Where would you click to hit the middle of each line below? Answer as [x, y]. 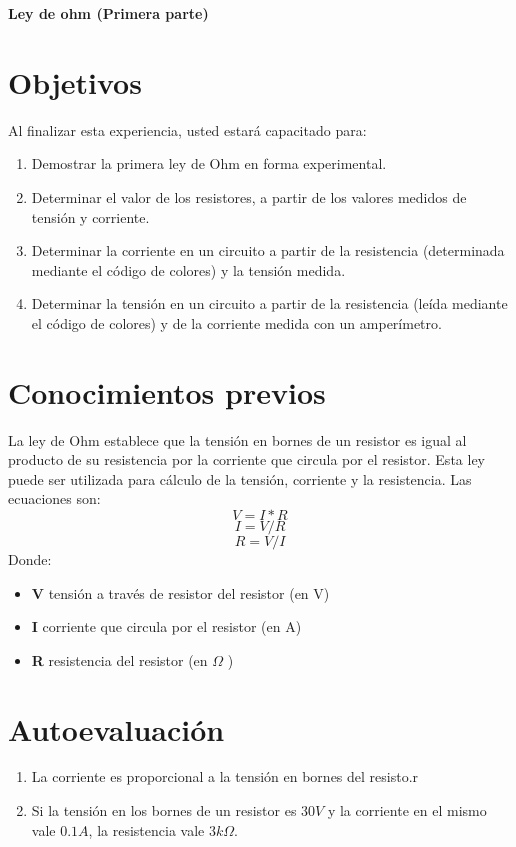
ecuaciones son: [54, 498]
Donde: [30, 558]
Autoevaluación [116, 728]
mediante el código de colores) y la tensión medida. [188, 269]
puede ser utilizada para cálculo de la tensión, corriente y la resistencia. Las [240, 478]
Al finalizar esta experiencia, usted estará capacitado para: [187, 129]
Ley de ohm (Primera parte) [108, 13]
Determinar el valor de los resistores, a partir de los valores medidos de [249, 196]
